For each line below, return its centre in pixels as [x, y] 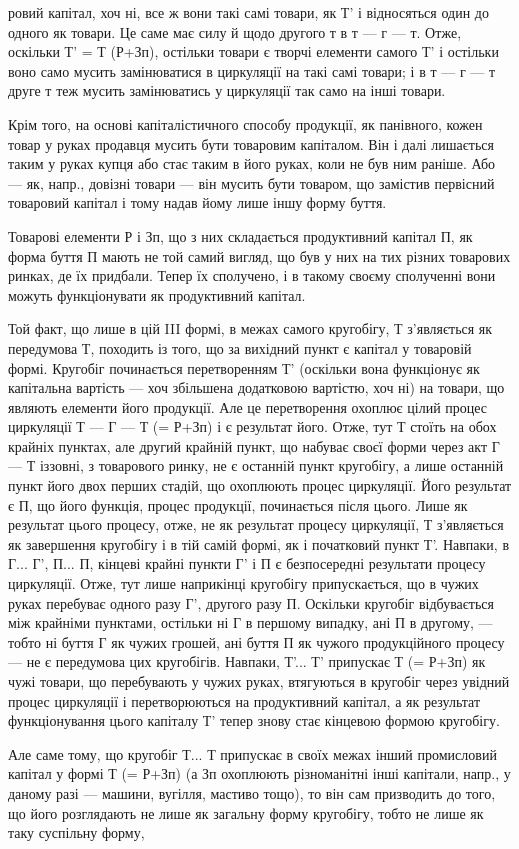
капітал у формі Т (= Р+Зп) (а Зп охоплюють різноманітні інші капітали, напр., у [259, 773]
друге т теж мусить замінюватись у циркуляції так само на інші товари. [227, 90]
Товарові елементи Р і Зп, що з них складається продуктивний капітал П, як [240, 235]
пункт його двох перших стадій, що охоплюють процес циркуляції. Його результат [260, 485]
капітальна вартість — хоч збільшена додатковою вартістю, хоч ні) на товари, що [256, 387]
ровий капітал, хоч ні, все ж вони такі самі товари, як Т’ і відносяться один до [248, 12]
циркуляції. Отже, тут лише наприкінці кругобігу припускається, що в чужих [243, 583]
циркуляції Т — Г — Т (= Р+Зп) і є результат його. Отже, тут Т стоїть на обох [252, 426]
